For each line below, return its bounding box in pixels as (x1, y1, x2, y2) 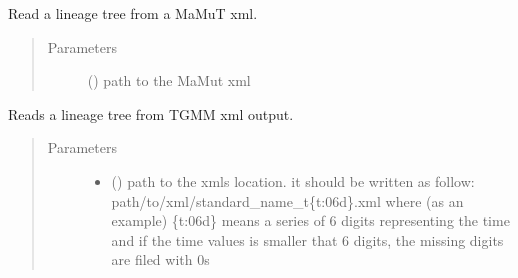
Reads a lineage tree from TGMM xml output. (8, 103, 294, 124)
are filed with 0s (111, 249, 210, 270)
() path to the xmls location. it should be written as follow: (111, 170, 475, 191)
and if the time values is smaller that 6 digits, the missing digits (111, 229, 504, 250)
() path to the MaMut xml (87, 70, 251, 91)
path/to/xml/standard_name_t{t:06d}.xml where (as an (111, 190, 464, 211)
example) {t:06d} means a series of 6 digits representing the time (111, 210, 510, 231)
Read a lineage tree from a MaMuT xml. (8, 3, 258, 23)
